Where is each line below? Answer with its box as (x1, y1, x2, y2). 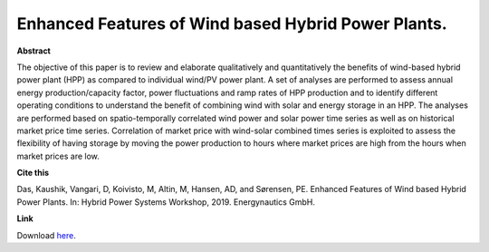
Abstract (16, 45, 52, 56)
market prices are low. (16, 150, 100, 161)
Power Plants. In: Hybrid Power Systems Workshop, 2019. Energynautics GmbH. (16, 196, 316, 208)
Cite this (16, 168, 50, 179)
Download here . (16, 229, 76, 240)
